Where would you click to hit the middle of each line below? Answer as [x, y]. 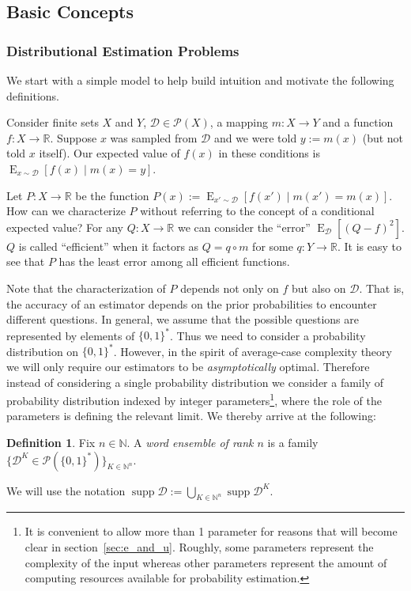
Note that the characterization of [86, 288]
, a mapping [239, 122]
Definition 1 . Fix [51, 442]
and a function [358, 122]
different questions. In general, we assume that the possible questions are [183, 319]
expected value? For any [65, 227]
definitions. [33, 95]
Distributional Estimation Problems [123, 50]
